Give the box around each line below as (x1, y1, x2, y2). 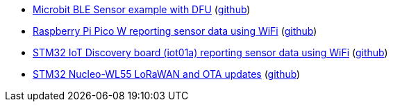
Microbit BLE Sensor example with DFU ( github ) (33, 3, 251, 15)
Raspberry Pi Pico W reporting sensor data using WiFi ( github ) (33, 25, 317, 37)
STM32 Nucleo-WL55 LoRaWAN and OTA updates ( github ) (33, 68, 301, 80)
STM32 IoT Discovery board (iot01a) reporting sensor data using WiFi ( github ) (33, 47, 388, 58)
